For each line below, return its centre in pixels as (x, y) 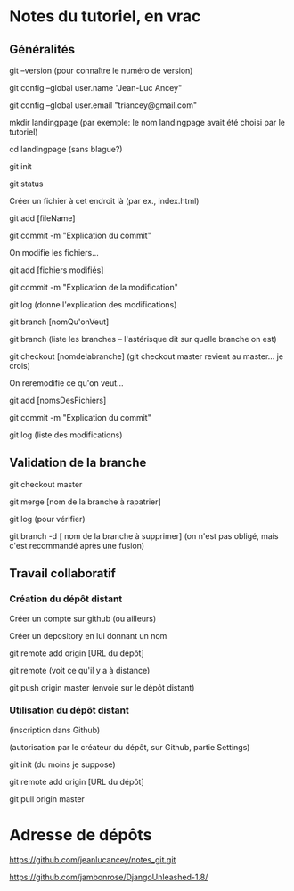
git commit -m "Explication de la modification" (94, 287)
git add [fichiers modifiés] (57, 270)
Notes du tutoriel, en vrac (105, 16)
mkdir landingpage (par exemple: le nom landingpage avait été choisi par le (147, 123)
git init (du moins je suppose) (62, 764)
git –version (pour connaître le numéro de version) (101, 70)
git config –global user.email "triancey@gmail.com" (103, 105)
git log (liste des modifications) (66, 435)
